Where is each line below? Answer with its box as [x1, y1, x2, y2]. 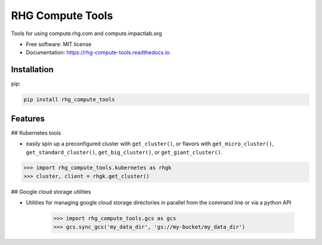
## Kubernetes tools [11, 129, 61, 137]
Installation [11, 64, 54, 75]
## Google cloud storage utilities [11, 188, 92, 195]
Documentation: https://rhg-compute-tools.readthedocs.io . [26, 49, 171, 56]
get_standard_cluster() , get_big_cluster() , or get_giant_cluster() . [26, 148, 223, 156]
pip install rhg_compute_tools [23, 96, 116, 103]
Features [11, 113, 45, 123]
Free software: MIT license [26, 41, 92, 48]
